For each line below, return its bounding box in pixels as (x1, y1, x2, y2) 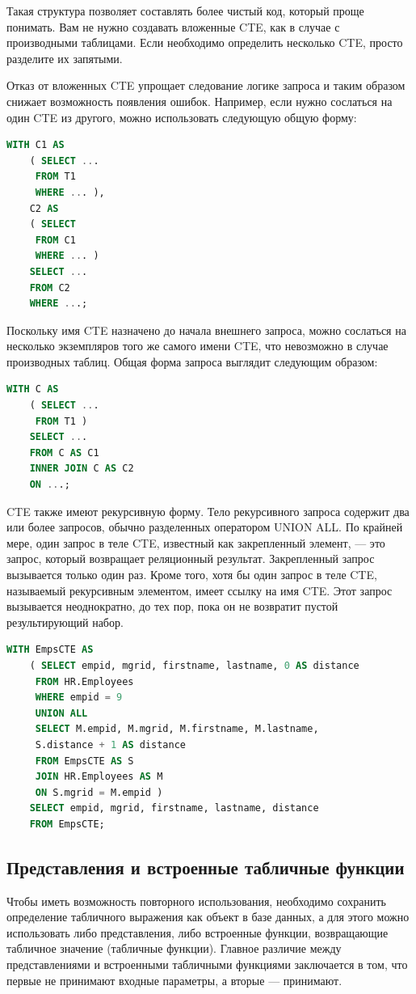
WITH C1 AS (6, 139, 65, 151)
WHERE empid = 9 (35, 692, 123, 704)
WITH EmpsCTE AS (6, 644, 94, 656)
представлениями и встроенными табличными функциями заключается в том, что (6, 956, 408, 973)
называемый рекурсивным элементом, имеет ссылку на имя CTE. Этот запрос (6, 582, 393, 599)
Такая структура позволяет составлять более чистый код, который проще (6, 2, 364, 19)
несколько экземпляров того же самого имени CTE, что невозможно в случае (6, 337, 389, 354)
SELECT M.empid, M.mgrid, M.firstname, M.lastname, (35, 723, 319, 735)
